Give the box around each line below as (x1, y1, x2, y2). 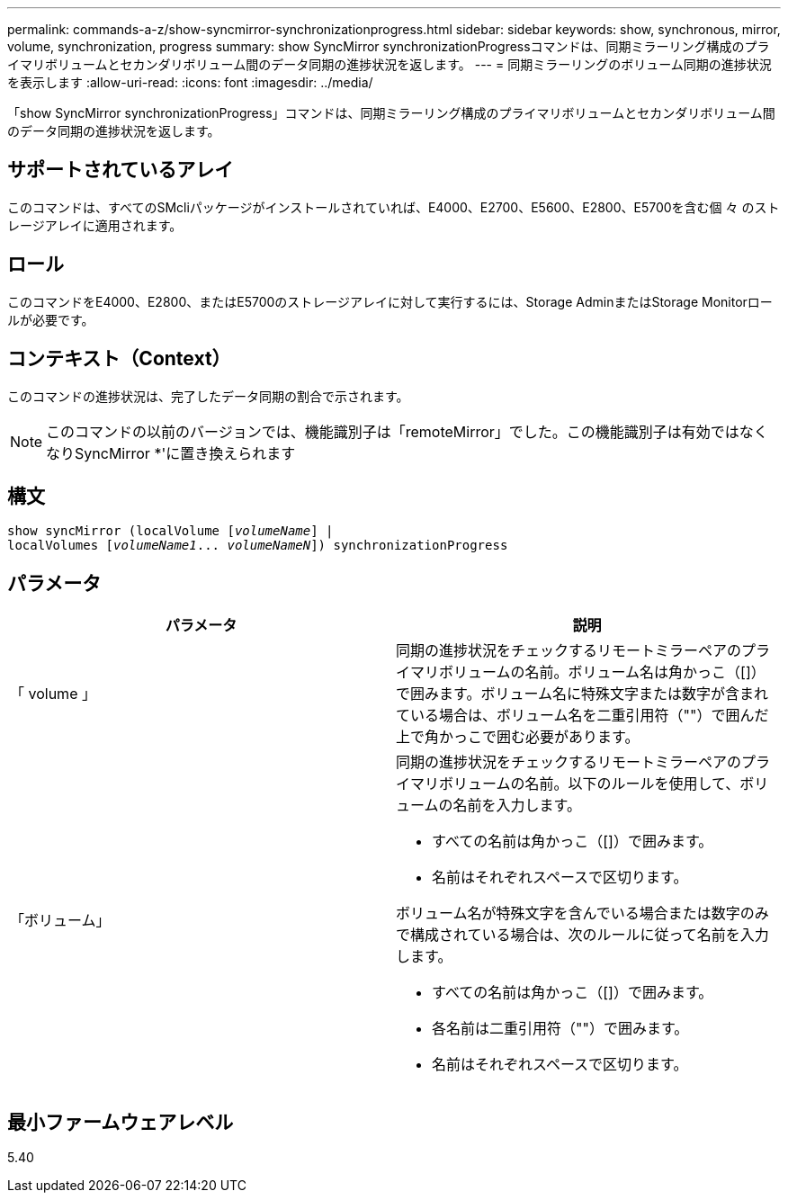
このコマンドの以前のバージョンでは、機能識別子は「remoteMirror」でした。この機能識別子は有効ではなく (46, 422, 768, 441)
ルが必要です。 (7, 311, 94, 327)
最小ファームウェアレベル (7, 1110, 234, 1133)
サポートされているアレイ (7, 158, 234, 182)
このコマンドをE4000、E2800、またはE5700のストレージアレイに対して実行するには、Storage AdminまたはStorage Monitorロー (7, 293, 773, 309)
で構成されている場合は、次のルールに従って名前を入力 (396, 926, 769, 945)
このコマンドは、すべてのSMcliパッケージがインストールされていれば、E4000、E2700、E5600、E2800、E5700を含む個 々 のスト (7, 199, 780, 215)
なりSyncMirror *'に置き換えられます (46, 443, 296, 462)
